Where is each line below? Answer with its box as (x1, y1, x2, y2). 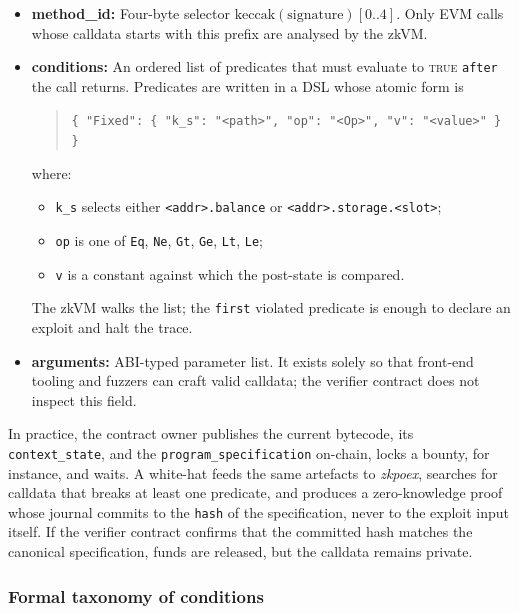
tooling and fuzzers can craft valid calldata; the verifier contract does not (31, 370, 480, 391)
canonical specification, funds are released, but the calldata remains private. (8, 541, 473, 562)
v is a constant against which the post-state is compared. (55, 263, 405, 284)
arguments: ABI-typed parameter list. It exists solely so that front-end (31, 350, 474, 371)
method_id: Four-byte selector (31, 3, 230, 23)
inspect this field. (31, 389, 137, 410)
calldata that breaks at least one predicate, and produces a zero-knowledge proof (8, 482, 503, 503)
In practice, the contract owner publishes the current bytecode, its (8, 423, 414, 444)
